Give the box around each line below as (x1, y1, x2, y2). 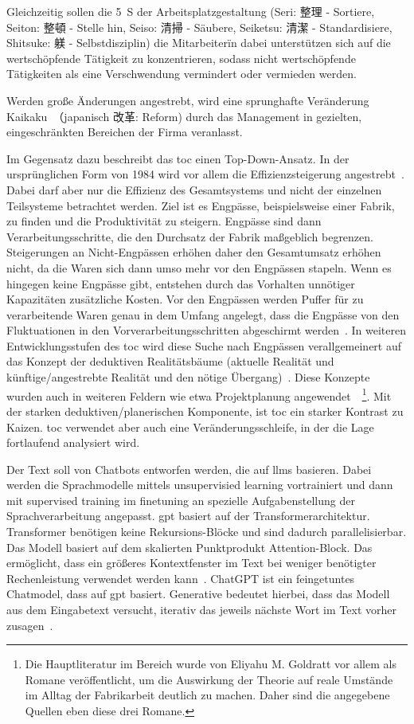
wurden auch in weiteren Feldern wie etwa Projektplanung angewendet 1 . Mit (6, 385, 392, 404)
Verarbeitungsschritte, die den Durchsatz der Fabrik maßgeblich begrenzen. (6, 228, 373, 245)
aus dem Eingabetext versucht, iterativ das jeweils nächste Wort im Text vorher (6, 601, 396, 618)
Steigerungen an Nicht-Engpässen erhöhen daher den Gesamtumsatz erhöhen (6, 244, 381, 260)
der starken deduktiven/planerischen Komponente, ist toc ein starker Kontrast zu (6, 402, 404, 419)
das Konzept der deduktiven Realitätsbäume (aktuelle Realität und (6, 353, 334, 370)
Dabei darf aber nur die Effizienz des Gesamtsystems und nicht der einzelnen (6, 181, 382, 198)
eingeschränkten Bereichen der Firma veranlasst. (6, 123, 243, 140)
